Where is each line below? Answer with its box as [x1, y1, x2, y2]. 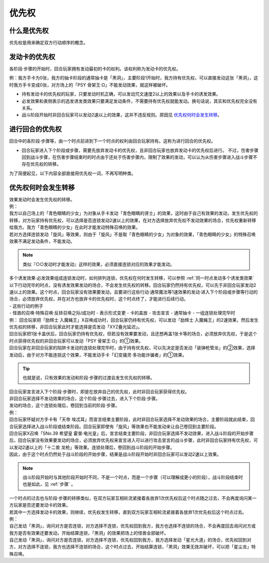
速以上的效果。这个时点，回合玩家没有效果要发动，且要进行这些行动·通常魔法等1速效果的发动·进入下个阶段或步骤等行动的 [9, 289, 258, 295]
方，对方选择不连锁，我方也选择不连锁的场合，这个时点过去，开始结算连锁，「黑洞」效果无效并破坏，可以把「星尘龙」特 [9, 544, 256, 550]
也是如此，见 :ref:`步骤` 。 [22, 481, 76, 487]
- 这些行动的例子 [9, 303, 43, 309]
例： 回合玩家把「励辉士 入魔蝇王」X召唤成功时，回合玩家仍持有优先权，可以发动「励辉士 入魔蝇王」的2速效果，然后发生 [9, 317, 259, 323]
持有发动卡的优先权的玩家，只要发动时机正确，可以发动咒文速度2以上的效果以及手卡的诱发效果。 [21, 91, 221, 97]
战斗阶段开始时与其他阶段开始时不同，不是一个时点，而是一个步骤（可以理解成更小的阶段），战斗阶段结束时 [22, 474, 243, 480]
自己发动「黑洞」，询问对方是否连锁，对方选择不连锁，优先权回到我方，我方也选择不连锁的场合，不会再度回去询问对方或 [9, 523, 256, 529]
